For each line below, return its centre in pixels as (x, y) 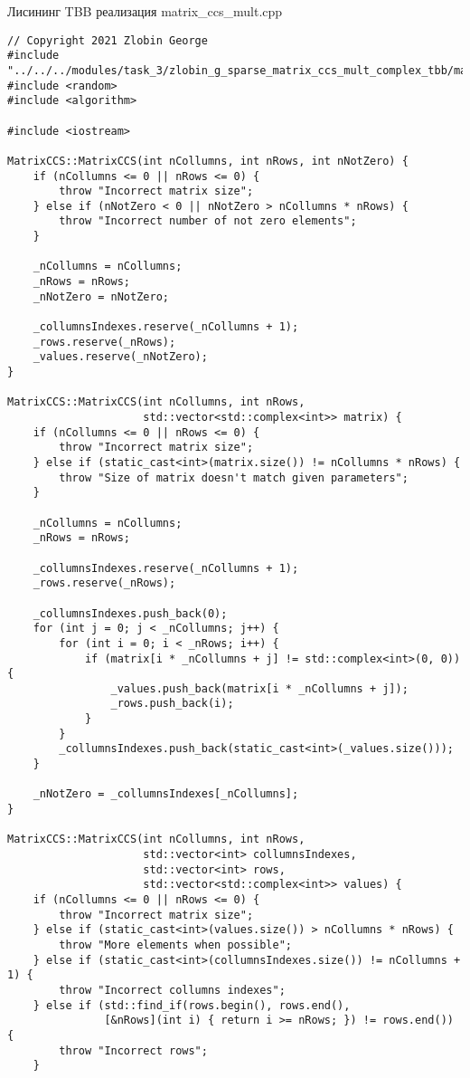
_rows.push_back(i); (172, 704)
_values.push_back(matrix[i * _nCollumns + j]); (259, 688)
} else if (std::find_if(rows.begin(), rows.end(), (192, 1005)
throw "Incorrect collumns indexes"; (172, 990)
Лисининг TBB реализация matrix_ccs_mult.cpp (145, 11)
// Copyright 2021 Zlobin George (108, 40)
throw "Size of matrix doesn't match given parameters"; (234, 477)
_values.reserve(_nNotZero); (120, 357)
